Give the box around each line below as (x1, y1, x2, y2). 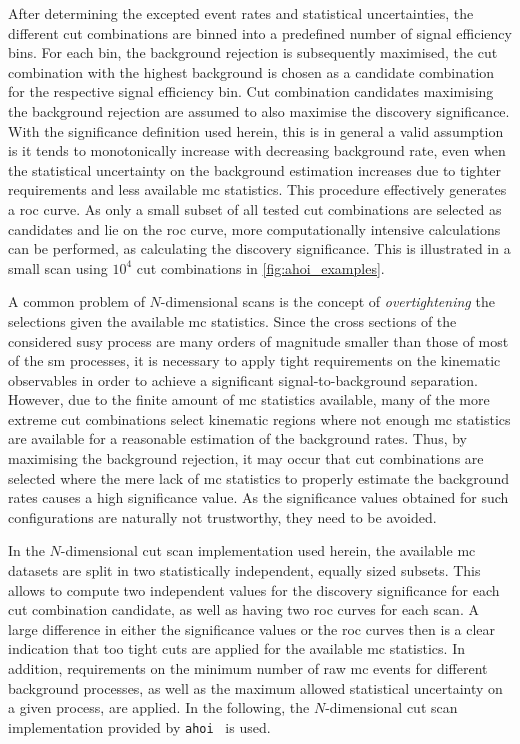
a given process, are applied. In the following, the (8, 697, 310, 718)
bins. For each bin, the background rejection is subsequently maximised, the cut (8, 42, 498, 63)
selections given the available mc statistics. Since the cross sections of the (8, 310, 457, 331)
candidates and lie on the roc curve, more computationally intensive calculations (8, 218, 501, 239)
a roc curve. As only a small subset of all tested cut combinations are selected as (8, 198, 502, 219)
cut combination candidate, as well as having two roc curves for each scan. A (8, 599, 479, 620)
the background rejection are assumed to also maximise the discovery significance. (8, 100, 510, 121)
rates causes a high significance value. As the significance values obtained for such (8, 487, 509, 508)
